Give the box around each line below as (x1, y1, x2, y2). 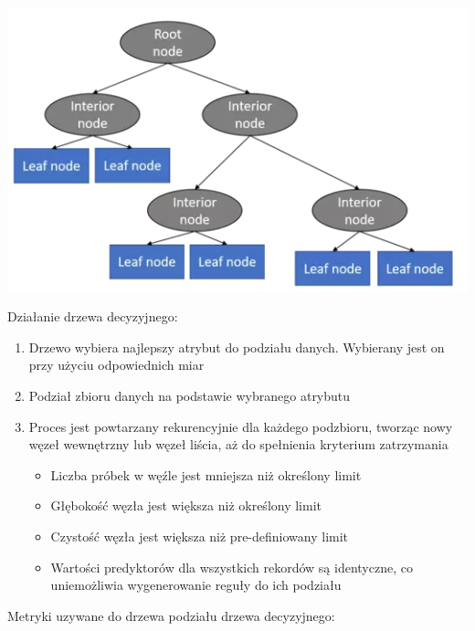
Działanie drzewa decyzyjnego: (7, 307, 178, 326)
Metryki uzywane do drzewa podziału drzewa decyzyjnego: (7, 605, 335, 625)
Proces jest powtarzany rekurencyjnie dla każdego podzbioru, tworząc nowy (28, 416, 453, 436)
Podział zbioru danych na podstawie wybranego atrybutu (28, 386, 351, 405)
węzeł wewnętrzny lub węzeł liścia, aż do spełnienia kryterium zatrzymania (28, 435, 449, 454)
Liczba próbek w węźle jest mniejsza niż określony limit (50, 465, 362, 484)
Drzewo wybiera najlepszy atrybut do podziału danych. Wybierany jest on (28, 337, 445, 356)
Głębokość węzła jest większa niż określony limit (50, 496, 322, 515)
